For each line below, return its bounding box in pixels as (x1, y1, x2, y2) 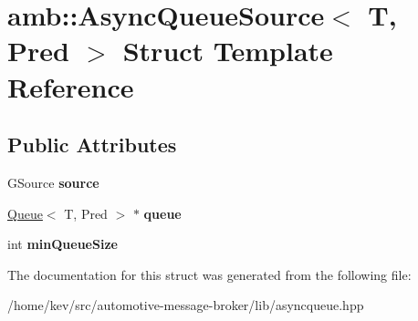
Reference (7, 67, 134, 105)
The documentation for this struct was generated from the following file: (7, 264, 412, 284)
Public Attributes (7, 130, 177, 159)
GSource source (7, 172, 99, 192)
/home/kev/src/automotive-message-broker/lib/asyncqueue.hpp (7, 295, 364, 315)
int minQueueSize (7, 234, 118, 254)
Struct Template (122, 32, 333, 69)
